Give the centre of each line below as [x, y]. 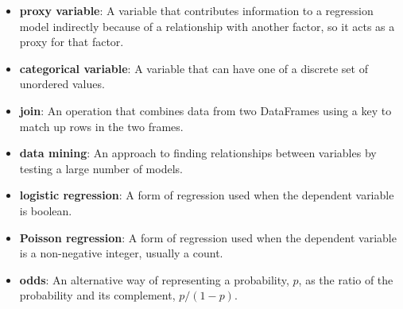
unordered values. [62, 84]
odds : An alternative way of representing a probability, [154, 279]
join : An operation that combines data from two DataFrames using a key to [205, 110]
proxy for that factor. [72, 42]
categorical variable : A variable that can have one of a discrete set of [194, 68]
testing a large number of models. [101, 168]
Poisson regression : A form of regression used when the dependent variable [208, 237]
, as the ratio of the [346, 279]
